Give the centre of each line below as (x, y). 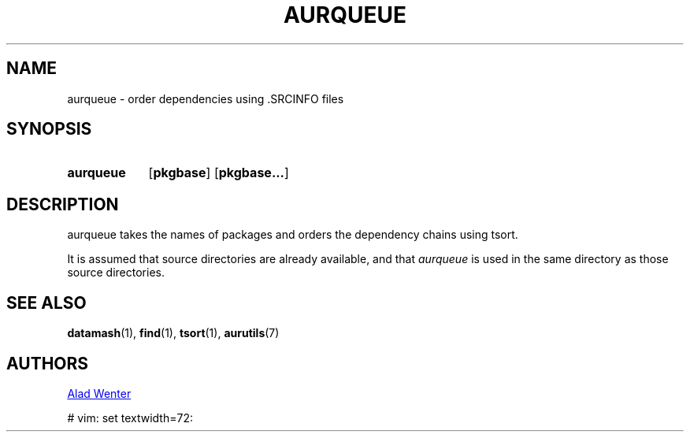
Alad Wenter (99, 393)
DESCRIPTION (63, 204)
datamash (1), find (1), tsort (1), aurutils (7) (173, 333)
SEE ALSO (46, 303)
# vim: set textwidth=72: (130, 418)
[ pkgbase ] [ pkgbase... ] (219, 173)
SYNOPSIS (49, 129)
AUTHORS (48, 363)
